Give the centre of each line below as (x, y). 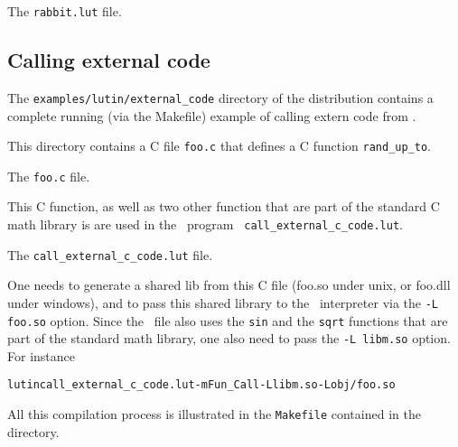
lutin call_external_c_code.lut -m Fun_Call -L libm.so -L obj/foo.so (201, 385)
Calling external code (109, 60)
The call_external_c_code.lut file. (110, 254)
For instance (41, 355)
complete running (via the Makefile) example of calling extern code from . (212, 115)
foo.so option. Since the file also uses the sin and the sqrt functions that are (228, 320)
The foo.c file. (49, 176)
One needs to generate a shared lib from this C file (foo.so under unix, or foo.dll (229, 285)
